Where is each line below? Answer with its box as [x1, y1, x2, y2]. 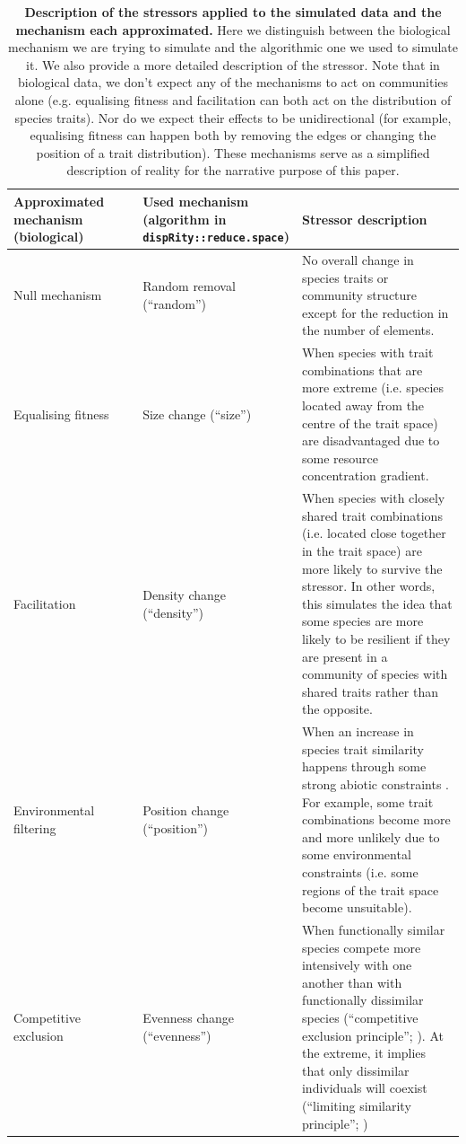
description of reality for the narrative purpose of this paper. [66, 161, 400, 180]
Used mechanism [142, 191, 249, 210]
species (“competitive [301, 1008, 419, 1026]
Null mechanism [13, 286, 102, 304]
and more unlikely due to [301, 827, 440, 846]
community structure [301, 286, 418, 304]
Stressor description [301, 209, 427, 228]
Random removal [142, 277, 236, 295]
